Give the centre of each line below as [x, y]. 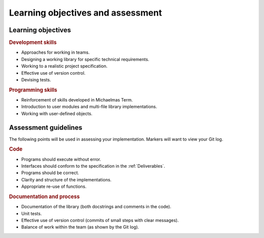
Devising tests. [36, 79]
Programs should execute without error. [61, 159]
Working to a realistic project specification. [64, 66]
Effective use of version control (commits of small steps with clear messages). [100, 220]
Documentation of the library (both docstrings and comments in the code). [96, 207]
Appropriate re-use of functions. [54, 187]
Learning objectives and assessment [86, 13]
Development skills [33, 42]
